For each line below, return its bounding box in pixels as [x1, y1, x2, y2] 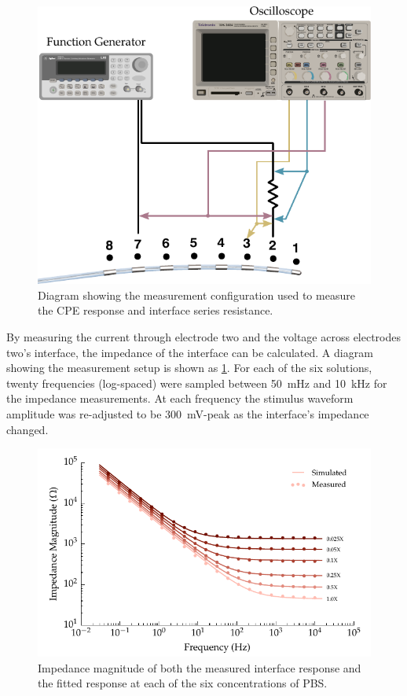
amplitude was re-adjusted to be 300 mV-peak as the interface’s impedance [6, 405, 369, 422]
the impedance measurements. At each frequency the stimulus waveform [6, 390, 354, 407]
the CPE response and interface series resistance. [38, 302, 273, 319]
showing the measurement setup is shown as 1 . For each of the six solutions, [6, 359, 372, 376]
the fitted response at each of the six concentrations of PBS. [38, 675, 328, 691]
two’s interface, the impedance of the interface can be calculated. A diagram [6, 344, 373, 360]
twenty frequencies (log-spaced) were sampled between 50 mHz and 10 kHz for [6, 374, 387, 391]
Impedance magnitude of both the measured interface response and [38, 659, 361, 676]
